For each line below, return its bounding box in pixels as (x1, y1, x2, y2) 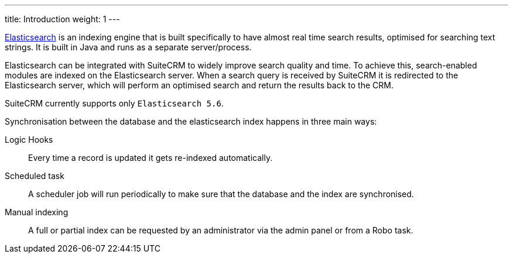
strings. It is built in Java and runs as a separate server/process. (5, 42, 252, 52)
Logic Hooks (5, 135, 53, 145)
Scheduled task (5, 171, 64, 181)
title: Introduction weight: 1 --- (5, 14, 120, 24)
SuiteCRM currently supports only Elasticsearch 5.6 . (5, 98, 224, 108)
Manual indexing (5, 207, 69, 217)
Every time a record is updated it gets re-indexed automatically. (28, 153, 273, 163)
